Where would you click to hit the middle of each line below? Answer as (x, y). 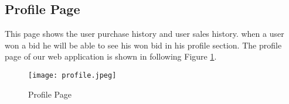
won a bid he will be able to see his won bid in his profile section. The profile (143, 45)
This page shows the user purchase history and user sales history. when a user (144, 34)
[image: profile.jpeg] (72, 75)
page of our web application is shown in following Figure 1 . (111, 56)
